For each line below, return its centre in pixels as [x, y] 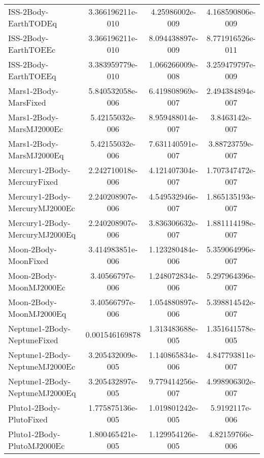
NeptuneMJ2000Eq [42, 393]
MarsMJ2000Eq [36, 155]
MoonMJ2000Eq [37, 314]
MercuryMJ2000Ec [42, 208]
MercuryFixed [33, 182]
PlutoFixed [28, 419]
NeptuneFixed [33, 340]
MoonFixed [28, 261]
